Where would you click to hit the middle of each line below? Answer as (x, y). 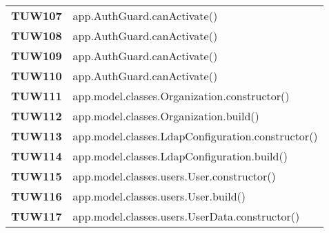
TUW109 (37, 56)
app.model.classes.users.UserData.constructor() (186, 216)
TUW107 (37, 16)
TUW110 (37, 76)
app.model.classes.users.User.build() (159, 196)
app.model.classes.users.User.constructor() (174, 176)
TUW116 (37, 196)
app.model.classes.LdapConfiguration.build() (180, 156)
